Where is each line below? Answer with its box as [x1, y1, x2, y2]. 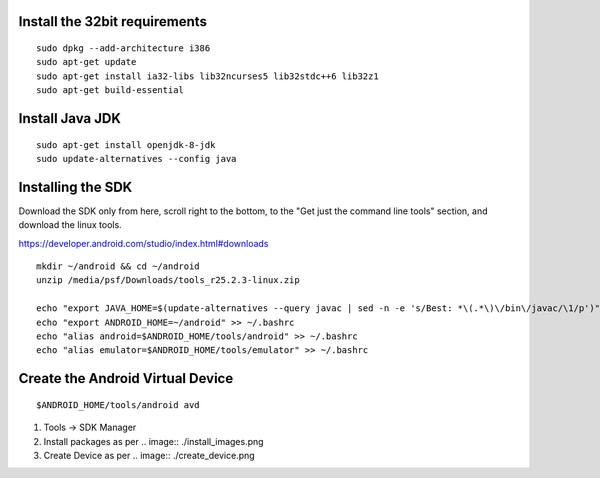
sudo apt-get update [36, 56, 137, 68]
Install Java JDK [18, 110, 122, 127]
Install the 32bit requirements [18, 13, 207, 30]
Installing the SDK [18, 178, 133, 195]
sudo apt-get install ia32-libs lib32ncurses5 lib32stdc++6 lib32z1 [36, 70, 379, 82]
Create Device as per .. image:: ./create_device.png [43, 449, 255, 461]
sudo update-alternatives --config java [36, 153, 237, 164]
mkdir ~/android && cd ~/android [36, 261, 200, 272]
